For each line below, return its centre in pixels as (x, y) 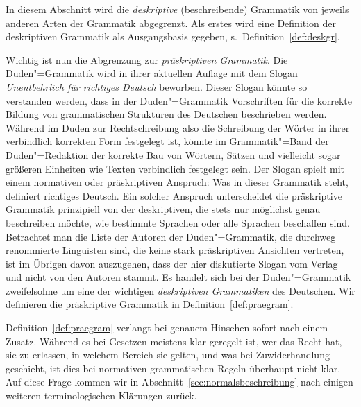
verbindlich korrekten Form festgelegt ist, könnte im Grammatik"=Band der (167, 141)
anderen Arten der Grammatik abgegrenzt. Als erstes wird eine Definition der (171, 23)
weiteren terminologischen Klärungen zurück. (101, 396)
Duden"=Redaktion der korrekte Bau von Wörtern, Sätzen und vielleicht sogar (173, 154)
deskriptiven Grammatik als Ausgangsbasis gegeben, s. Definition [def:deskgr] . (173, 36)
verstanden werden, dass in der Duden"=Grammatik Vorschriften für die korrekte (179, 100)
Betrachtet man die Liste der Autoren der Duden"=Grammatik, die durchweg (171, 236)
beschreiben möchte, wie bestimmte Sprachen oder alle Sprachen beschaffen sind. (178, 222)
